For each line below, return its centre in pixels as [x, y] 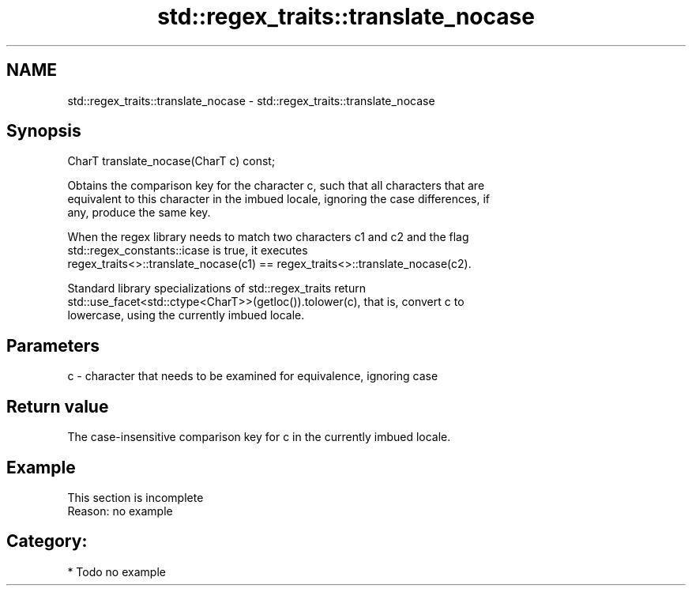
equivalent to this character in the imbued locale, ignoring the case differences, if [279, 199]
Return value [58, 406]
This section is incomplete [135, 497]
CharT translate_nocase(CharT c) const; [171, 161]
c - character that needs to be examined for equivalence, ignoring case [253, 376]
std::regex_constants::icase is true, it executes [188, 251]
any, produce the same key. [139, 213]
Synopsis [44, 131]
